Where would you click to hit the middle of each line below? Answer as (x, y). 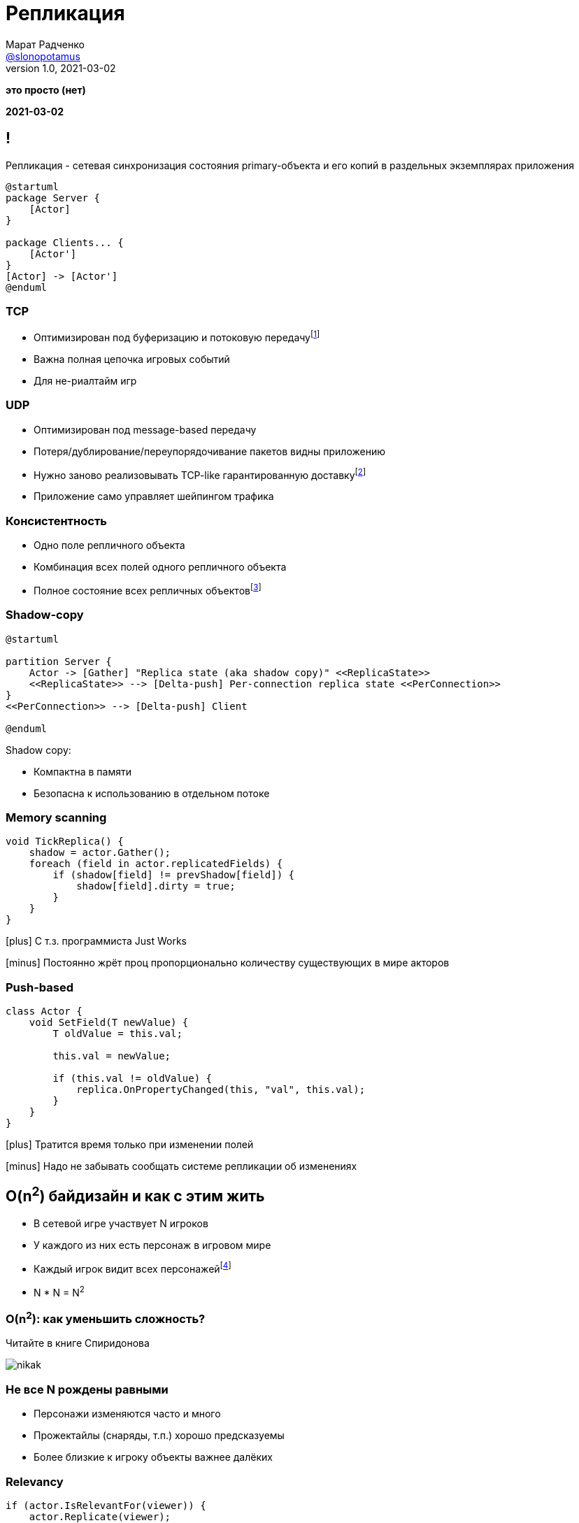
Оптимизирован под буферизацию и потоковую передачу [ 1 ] (177, 336)
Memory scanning (56, 817)
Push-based (40, 987)
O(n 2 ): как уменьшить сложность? (106, 1318)
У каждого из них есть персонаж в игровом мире (152, 1245)
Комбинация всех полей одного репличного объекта (160, 567)
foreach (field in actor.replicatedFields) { (156, 864)
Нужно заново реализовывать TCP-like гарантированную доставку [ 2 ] (200, 474)
